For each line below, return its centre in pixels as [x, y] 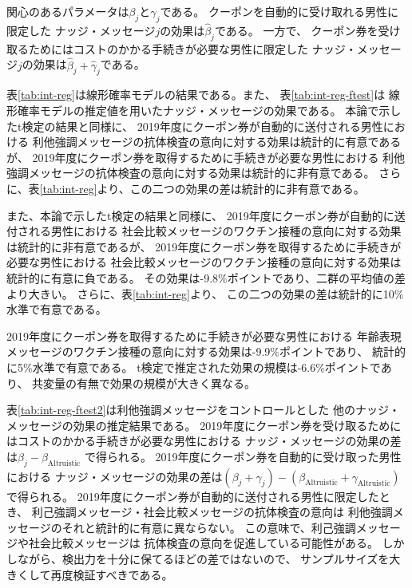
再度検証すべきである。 [112, 574]
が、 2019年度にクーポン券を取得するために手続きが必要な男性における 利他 [206, 157]
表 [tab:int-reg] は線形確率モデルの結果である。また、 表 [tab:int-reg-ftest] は [196, 95]
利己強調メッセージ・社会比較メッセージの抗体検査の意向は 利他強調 [212, 512]
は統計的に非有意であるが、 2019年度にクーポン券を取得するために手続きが [204, 246]
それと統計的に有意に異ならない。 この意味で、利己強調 [209, 527]
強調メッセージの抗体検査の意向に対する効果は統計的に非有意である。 [191, 173]
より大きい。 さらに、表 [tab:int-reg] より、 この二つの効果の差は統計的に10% [205, 293]
